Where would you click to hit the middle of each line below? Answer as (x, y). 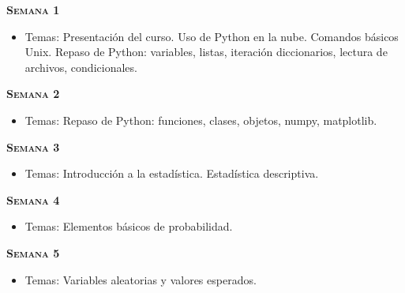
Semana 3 (33, 146)
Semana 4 (33, 199)
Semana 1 (33, 9)
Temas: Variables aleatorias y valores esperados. (141, 279)
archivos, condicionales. (81, 67)
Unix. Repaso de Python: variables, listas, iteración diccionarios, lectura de (206, 52)
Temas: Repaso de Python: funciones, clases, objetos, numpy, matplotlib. (201, 120)
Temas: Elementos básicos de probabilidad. (129, 226)
